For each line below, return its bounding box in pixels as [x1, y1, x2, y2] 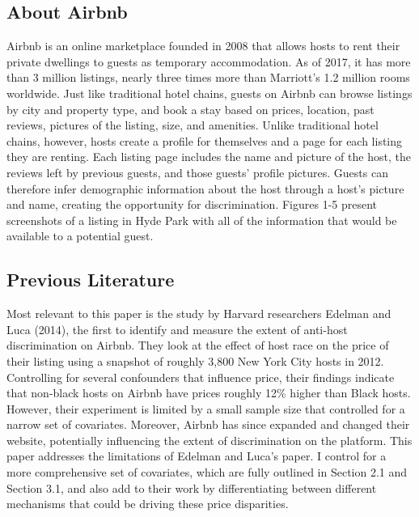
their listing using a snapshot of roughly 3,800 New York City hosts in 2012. [6, 352, 384, 369]
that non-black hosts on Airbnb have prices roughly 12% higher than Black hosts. [6, 384, 411, 401]
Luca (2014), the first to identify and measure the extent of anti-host [6, 320, 348, 337]
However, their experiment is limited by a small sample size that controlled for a [6, 400, 405, 417]
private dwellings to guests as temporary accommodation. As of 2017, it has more [6, 53, 411, 70]
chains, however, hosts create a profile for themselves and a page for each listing [6, 132, 403, 149]
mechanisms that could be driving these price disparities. [6, 495, 289, 512]
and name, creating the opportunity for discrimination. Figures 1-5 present [6, 196, 378, 213]
